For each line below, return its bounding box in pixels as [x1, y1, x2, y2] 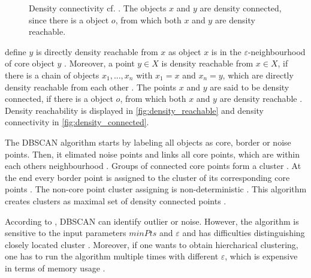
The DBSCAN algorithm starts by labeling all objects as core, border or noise [5, 135, 291, 148]
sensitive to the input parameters [5, 226, 126, 239]
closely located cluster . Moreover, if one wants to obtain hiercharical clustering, [5, 238, 298, 250]
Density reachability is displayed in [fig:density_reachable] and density [5, 104, 264, 116]
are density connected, [200, 2, 282, 14]
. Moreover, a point [64, 57, 135, 69]
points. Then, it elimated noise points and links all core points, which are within [5, 147, 300, 160]
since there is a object [29, 13, 109, 26]
